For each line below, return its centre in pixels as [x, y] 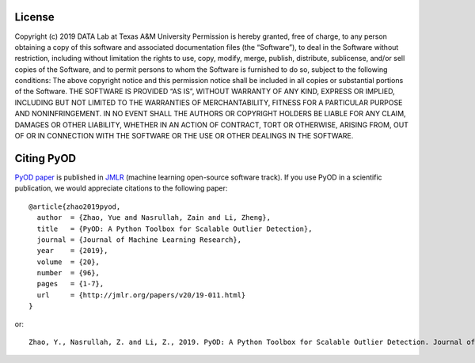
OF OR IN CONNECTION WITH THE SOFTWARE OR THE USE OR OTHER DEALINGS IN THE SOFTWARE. [184, 136]
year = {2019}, [72, 251]
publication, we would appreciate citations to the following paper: [121, 188]
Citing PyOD [46, 158]
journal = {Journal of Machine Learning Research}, [139, 240]
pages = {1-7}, [70, 284]
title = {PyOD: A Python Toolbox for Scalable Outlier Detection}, [175, 229]
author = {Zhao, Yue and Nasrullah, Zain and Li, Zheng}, [154, 218]
